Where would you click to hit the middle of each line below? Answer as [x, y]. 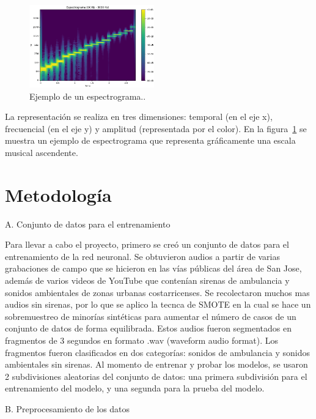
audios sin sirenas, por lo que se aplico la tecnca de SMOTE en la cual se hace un [158, 304]
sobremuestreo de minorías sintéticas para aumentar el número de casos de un [151, 316]
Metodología [58, 194]
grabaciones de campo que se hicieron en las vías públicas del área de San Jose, [153, 268]
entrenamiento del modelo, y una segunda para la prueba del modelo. [135, 388]
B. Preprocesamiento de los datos [68, 408]
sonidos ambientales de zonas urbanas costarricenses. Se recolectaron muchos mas [157, 292]
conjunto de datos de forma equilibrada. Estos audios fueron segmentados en [149, 328]
